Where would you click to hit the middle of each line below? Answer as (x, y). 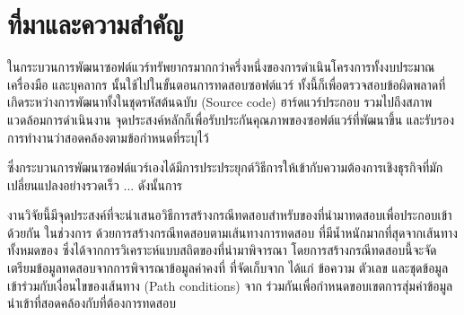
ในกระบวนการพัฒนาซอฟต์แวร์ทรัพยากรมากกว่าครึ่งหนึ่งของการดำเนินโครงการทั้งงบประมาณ (221, 67)
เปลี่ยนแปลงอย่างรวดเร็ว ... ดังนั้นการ (95, 184)
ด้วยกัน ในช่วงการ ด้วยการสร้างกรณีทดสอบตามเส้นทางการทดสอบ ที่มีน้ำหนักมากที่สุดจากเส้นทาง (232, 232)
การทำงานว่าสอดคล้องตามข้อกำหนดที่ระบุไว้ (108, 137)
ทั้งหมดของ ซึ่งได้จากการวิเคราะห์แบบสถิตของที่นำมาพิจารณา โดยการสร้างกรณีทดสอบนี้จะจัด (222, 250)
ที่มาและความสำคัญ (96, 24)
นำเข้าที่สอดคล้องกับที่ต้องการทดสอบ (92, 303)
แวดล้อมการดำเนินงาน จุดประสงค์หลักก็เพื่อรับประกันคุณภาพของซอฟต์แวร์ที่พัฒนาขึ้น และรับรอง (231, 119)
